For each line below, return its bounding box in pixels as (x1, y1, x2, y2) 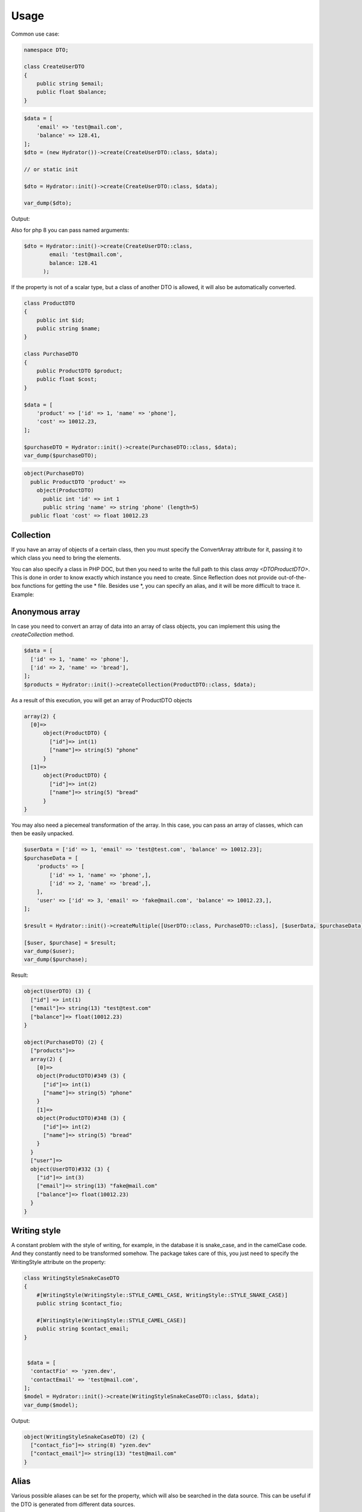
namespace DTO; (24, 46, 69, 53)
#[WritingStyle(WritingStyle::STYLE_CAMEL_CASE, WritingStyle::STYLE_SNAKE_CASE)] (36, 1291, 288, 1299)
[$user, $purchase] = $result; (24, 939, 117, 946)
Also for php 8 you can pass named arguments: (11, 226, 130, 233)
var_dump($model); (24, 1401, 78, 1409)
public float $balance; (36, 88, 107, 96)
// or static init (24, 166, 78, 172)
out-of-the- (278, 574, 307, 581)
